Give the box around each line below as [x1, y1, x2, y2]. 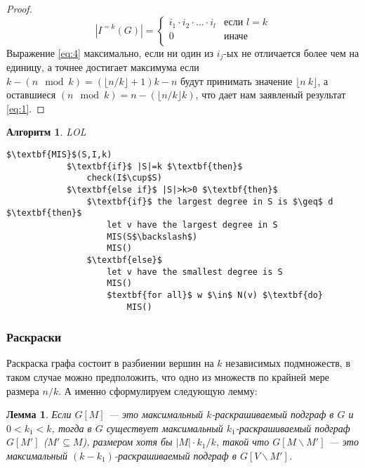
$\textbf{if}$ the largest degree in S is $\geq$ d [86, 196, 333, 207]
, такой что [215, 434, 270, 449]
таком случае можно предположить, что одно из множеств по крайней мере [6, 370, 329, 384]
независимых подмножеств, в [225, 356, 351, 370]
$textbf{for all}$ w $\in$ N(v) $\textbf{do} [107, 290, 324, 300]
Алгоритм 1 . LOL [6, 124, 86, 139]
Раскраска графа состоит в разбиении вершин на [6, 356, 214, 370]
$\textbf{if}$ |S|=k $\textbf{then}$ [66, 161, 243, 171]
